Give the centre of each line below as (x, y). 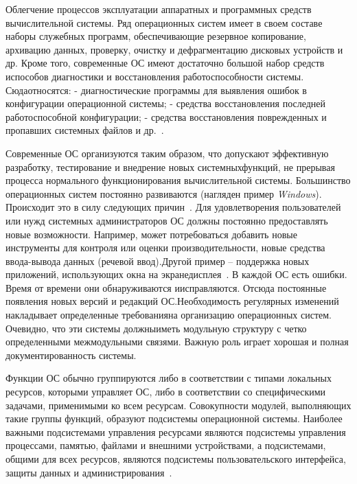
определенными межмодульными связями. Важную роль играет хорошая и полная (177, 342)
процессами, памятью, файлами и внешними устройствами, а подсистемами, (166, 445)
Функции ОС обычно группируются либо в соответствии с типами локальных (169, 378)
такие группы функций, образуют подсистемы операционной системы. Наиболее (174, 418)
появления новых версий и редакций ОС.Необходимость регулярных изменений (172, 301)
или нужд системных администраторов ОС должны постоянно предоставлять (167, 220)
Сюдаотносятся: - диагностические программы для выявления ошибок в (156, 90)
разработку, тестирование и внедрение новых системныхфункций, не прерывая (170, 166)
